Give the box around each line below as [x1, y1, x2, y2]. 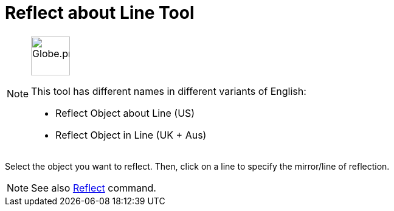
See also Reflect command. [31, 181, 156, 194]
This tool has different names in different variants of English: [31, 85, 306, 97]
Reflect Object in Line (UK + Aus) [55, 128, 207, 141]
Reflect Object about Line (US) [55, 106, 195, 119]
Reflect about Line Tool [5, 2, 195, 23]
